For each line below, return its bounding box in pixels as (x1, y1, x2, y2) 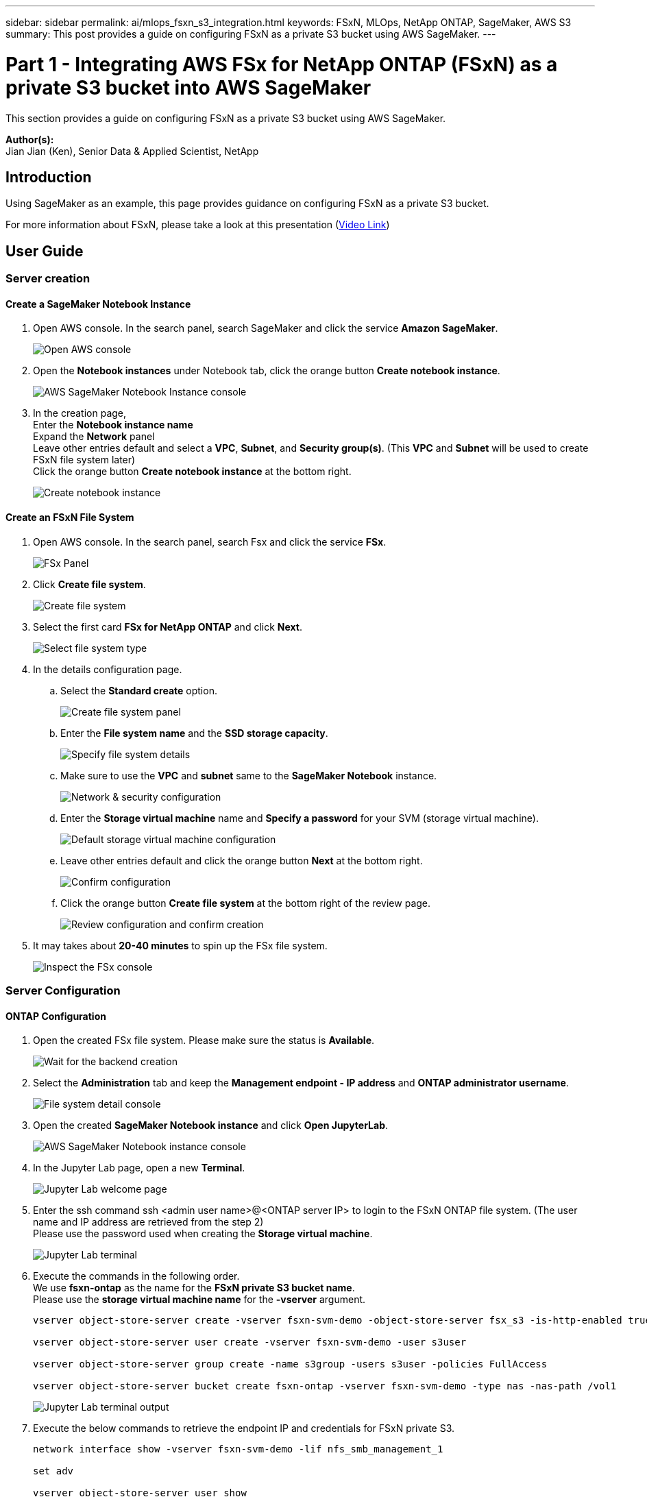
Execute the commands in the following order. (33, 1270, 240, 1282)
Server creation (5, 271, 90, 286)
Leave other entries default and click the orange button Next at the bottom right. (60, 854, 423, 866)
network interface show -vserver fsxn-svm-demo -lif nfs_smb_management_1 (33, 1444, 443, 1455)
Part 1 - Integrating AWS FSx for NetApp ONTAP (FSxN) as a (5, 52, 558, 76)
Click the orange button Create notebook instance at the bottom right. (33, 465, 352, 478)
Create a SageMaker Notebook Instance (5, 297, 191, 310)
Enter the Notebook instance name (33, 419, 193, 431)
